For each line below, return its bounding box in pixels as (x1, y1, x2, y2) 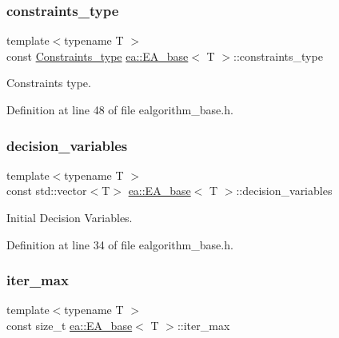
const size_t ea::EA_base (6, 317, 133, 333)
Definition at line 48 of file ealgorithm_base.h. (6, 101, 233, 117)
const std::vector (6, 182, 87, 199)
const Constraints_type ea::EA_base (6, 47, 189, 64)
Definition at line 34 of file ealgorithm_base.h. (6, 236, 233, 253)
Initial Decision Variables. (6, 209, 133, 225)
